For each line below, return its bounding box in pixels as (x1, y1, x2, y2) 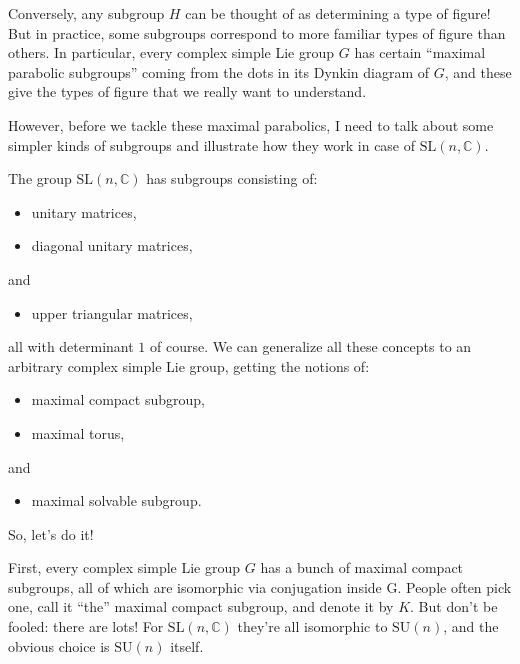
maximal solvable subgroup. (31, 490, 202, 511)
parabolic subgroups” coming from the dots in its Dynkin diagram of (8, 61, 430, 82)
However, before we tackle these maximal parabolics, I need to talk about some (8, 114, 494, 135)
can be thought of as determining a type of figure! (185, 3, 491, 23)
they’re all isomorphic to (237, 616, 388, 637)
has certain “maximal (354, 42, 486, 63)
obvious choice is (8, 635, 110, 656)
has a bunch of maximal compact (260, 557, 464, 578)
